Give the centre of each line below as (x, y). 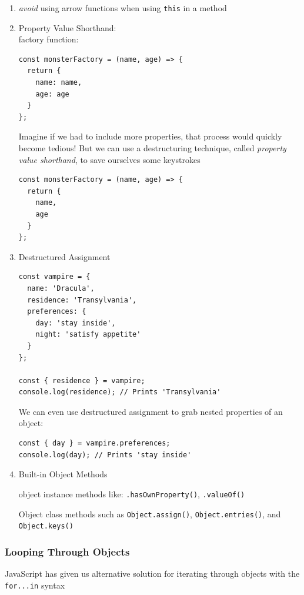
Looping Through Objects (67, 551)
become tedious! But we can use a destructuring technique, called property (152, 148)
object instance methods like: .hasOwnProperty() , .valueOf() (132, 493)
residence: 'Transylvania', (82, 300)
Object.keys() (46, 526)
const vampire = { (54, 277)
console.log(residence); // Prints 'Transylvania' (120, 392)
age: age (52, 94)
